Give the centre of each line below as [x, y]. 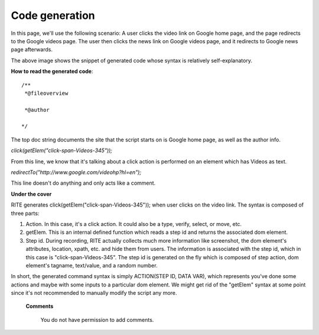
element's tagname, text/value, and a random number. [92, 265]
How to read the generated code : [52, 72]
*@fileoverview [46, 93]
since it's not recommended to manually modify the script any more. [94, 293]
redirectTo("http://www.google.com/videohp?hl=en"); [76, 172]
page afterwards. [32, 50]
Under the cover [31, 194]
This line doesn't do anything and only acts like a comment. [83, 183]
